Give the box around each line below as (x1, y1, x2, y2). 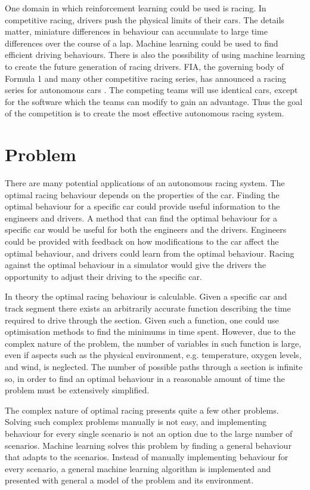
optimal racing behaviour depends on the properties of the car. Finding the (5, 188, 280, 201)
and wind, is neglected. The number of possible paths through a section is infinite (5, 360, 303, 372)
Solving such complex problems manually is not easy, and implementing (5, 415, 267, 428)
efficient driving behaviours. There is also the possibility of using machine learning (5, 48, 305, 61)
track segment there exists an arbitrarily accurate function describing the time (5, 302, 291, 314)
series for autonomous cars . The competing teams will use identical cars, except (5, 84, 298, 96)
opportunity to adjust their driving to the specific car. (5, 270, 202, 282)
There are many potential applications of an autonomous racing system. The (5, 177, 285, 189)
